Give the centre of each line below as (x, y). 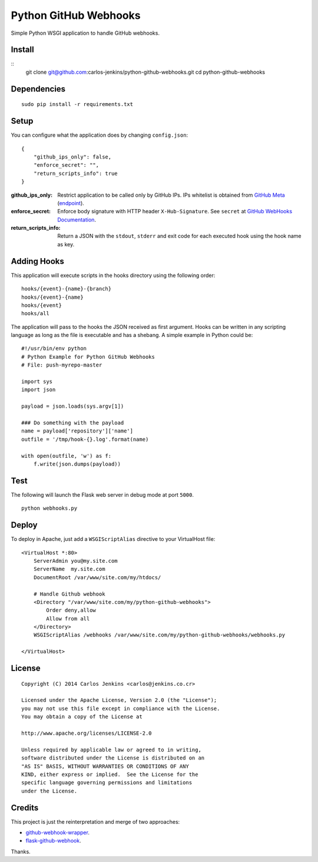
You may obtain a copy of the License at (82, 717)
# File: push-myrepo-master (62, 365)
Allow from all (68, 618)
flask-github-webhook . (54, 841)
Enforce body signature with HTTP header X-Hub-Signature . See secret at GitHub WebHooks (175, 212)
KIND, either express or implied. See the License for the (110, 774)
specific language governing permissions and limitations (107, 783)
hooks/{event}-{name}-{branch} (67, 289)
